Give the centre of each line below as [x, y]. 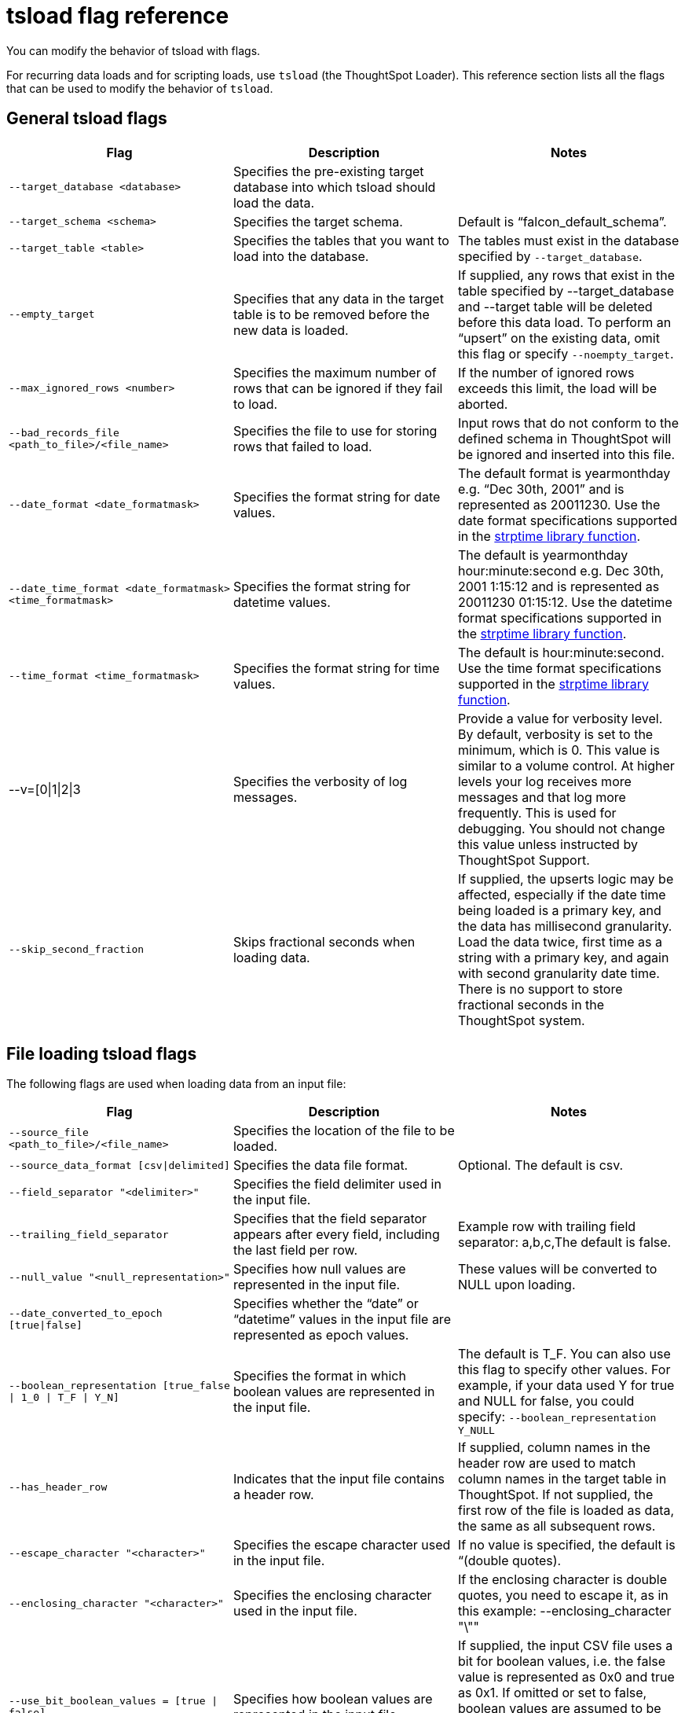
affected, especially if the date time [562, 894]
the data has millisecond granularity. [565, 926]
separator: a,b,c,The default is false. [564, 1242]
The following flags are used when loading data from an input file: [176, 1084]
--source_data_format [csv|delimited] [119, 1165]
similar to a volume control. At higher [566, 765]
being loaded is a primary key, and [559, 910]
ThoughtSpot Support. [524, 860]
